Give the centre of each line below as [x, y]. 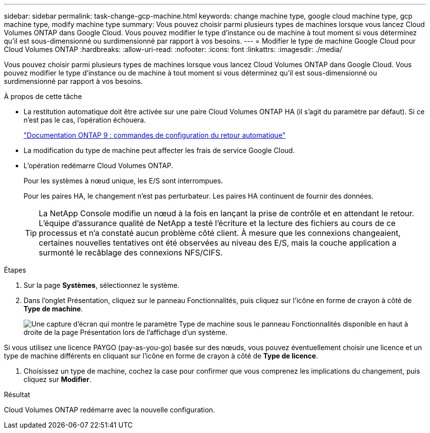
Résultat [17, 395]
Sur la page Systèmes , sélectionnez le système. [102, 285]
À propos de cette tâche [43, 96]
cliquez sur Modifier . [57, 379]
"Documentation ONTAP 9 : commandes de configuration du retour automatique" [155, 135]
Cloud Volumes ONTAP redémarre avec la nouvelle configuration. [109, 410]
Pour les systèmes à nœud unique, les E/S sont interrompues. [123, 181]
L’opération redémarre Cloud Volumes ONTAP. [98, 166]
